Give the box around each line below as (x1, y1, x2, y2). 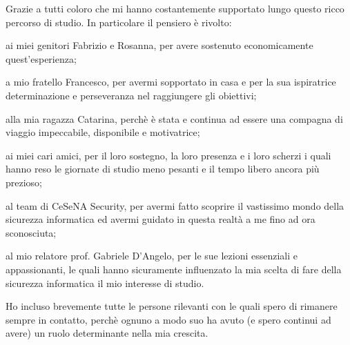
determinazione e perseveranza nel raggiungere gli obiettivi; (6, 88, 257, 102)
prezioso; (6, 175, 43, 189)
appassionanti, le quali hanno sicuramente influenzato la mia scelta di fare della (6, 262, 342, 276)
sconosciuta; (6, 225, 57, 239)
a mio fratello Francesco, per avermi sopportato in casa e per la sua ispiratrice (6, 75, 336, 89)
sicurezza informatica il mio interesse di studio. (6, 275, 204, 290)
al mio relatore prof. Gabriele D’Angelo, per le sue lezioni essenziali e (6, 248, 298, 263)
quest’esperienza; (6, 51, 77, 66)
